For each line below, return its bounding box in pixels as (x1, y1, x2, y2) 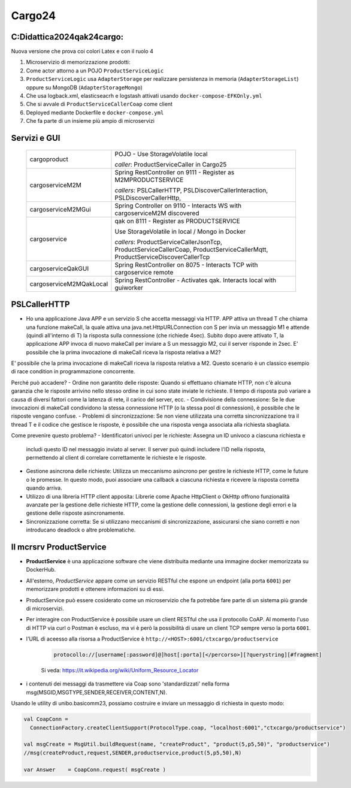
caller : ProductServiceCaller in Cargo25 (114, 160, 227, 168)
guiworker (114, 283, 144, 292)
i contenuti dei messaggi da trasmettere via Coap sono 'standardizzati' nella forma (26, 680, 230, 687)
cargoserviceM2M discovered (114, 209, 199, 217)
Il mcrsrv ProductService (11, 542, 107, 552)
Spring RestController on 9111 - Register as (114, 168, 235, 176)
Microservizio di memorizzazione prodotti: (26, 59, 131, 66)
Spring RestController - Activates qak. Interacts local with (114, 276, 277, 284)
